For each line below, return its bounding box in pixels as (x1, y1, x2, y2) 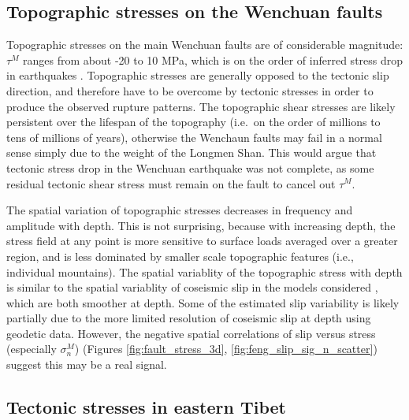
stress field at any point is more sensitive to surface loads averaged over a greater (6, 232, 398, 249)
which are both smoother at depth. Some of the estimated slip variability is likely (6, 294, 400, 310)
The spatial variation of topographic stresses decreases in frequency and (6, 202, 353, 218)
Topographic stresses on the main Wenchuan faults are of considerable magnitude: (6, 36, 403, 53)
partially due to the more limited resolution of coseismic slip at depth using (6, 310, 371, 326)
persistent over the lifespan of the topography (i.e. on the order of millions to (6, 113, 381, 130)
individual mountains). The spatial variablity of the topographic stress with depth (6, 263, 403, 280)
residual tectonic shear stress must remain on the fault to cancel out (6, 175, 336, 191)
